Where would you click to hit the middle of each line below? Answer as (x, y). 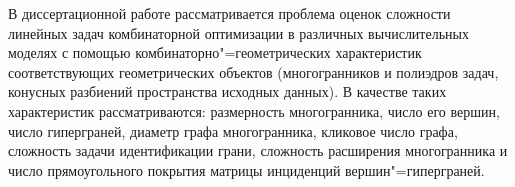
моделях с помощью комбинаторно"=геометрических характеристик (215, 52)
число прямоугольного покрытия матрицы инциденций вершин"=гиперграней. (246, 169)
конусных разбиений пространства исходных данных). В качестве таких (227, 91)
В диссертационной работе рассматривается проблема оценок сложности (229, 13)
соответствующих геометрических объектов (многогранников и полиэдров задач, (253, 71)
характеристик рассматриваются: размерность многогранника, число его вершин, (254, 110)
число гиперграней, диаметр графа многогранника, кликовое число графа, (233, 130)
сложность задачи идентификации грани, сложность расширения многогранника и (258, 150)
